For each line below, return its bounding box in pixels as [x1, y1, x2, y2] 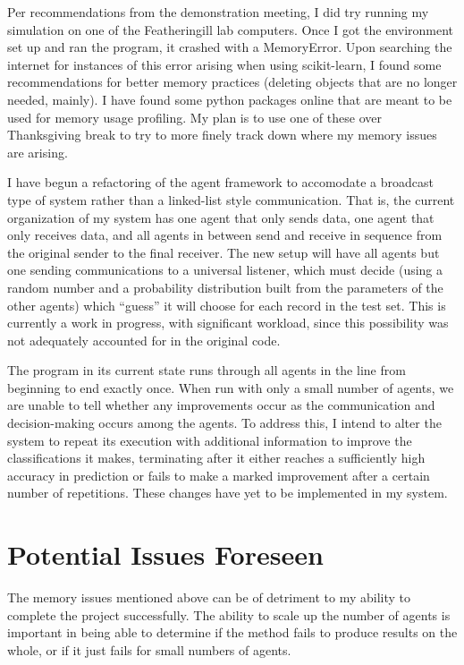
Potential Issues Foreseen [7, 536, 324, 573]
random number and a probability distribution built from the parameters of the [7, 277, 443, 296]
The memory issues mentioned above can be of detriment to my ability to [7, 588, 410, 607]
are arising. [7, 142, 68, 161]
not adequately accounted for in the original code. [7, 330, 281, 349]
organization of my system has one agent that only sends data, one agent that [7, 208, 434, 226]
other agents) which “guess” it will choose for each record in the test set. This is [7, 295, 446, 314]
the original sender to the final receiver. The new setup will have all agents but [7, 243, 440, 261]
